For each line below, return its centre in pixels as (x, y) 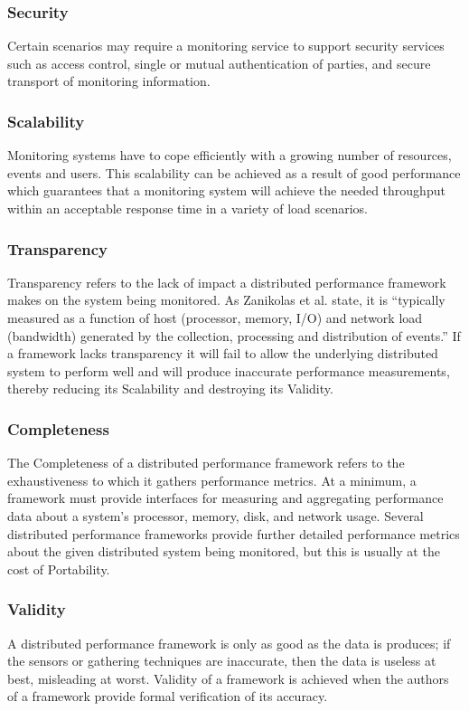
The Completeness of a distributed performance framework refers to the (206, 463)
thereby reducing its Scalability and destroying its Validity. (170, 389)
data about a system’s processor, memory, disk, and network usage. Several (216, 515)
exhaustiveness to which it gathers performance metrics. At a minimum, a (212, 480)
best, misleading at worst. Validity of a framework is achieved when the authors (228, 678)
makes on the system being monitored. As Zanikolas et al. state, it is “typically (226, 300)
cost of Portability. (59, 569)
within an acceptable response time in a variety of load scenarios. (188, 208)
